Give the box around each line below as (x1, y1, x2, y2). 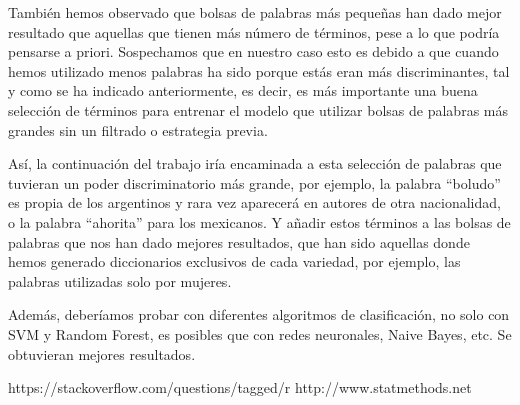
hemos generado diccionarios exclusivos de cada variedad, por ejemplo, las (8, 251, 461, 272)
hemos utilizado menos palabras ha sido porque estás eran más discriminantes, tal (8, 60, 510, 81)
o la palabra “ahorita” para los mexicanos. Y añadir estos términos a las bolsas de (8, 211, 511, 232)
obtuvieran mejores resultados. (8, 343, 196, 364)
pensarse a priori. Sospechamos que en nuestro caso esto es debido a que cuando (8, 41, 499, 62)
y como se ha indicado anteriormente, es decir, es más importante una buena (8, 80, 478, 101)
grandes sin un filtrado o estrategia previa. (8, 119, 268, 140)
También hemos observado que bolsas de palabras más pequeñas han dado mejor (8, 2, 502, 22)
